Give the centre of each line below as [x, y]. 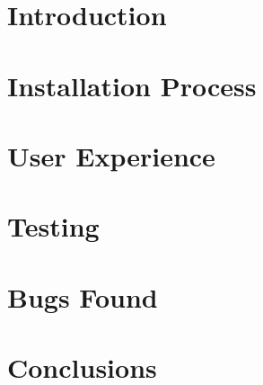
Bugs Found [83, 296]
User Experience [111, 155]
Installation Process [132, 85]
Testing [53, 226]
